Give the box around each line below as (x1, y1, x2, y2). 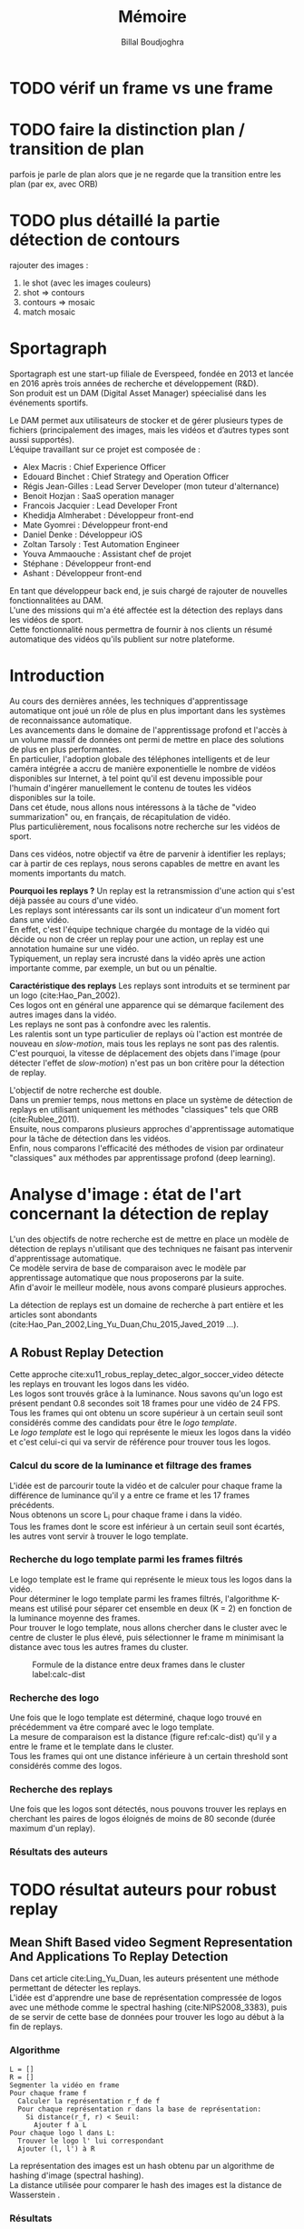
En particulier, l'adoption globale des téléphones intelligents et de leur (9, 753, 270, 765)
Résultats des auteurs (9, 1845, 109, 1858)
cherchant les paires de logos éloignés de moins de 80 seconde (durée (9, 1814, 276, 1824)
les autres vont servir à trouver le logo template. (9, 1530, 189, 1542)
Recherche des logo (9, 1691, 100, 1704)
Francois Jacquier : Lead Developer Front (22, 500, 178, 511)
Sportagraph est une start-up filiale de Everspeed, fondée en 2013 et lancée (9, 368, 294, 379)
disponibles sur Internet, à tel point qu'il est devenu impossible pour (9, 773, 263, 784)
